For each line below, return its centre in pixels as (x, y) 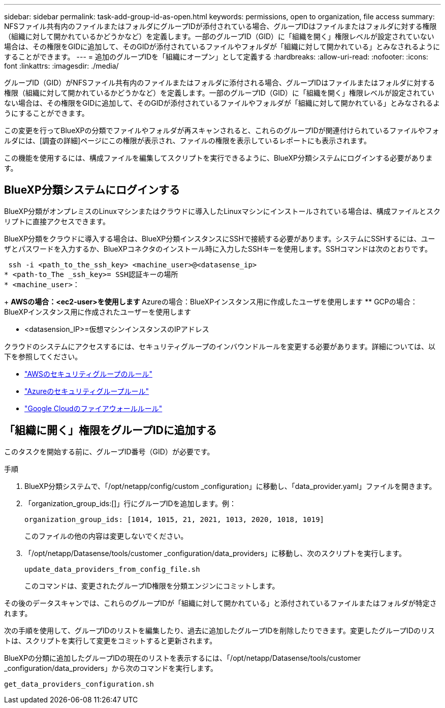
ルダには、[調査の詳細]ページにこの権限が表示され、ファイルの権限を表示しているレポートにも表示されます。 (187, 141)
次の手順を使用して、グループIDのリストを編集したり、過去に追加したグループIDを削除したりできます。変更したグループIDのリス (219, 630)
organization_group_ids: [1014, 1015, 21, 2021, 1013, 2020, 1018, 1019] (174, 519)
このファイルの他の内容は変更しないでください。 (106, 536)
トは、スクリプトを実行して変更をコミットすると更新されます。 (110, 640)
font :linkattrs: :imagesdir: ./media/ (61, 66)
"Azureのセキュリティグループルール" (87, 391)
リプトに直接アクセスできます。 (57, 221)
